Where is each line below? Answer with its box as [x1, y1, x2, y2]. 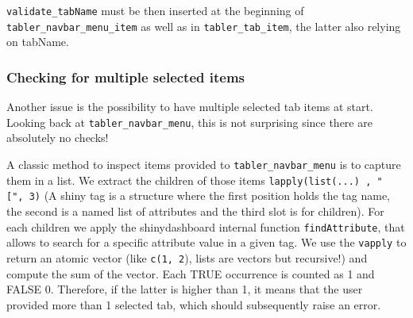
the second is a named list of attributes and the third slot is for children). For [6, 202, 384, 219]
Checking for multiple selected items [6, 67, 245, 86]
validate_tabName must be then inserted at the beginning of [6, 2, 304, 18]
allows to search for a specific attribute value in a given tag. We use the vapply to [6, 234, 407, 251]
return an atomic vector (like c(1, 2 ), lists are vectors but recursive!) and [6, 249, 368, 266]
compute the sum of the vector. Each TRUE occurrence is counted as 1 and [6, 265, 375, 282]
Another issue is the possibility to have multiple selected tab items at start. [6, 98, 373, 115]
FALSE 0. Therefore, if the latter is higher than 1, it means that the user [6, 281, 363, 297]
